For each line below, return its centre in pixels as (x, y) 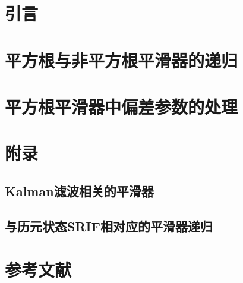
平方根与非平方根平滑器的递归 (121, 60)
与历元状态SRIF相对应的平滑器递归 (109, 226)
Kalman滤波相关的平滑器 (79, 191)
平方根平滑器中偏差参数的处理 (121, 106)
